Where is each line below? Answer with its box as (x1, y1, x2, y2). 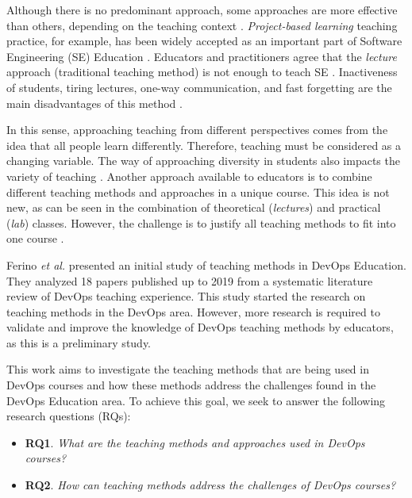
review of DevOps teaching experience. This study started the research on (6, 288, 366, 305)
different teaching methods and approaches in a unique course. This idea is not (6, 183, 390, 200)
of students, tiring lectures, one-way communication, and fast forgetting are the (6, 79, 392, 95)
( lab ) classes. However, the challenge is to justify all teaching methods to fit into (6, 214, 396, 231)
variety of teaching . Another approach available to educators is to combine (6, 167, 372, 184)
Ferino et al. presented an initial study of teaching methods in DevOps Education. (6, 256, 406, 273)
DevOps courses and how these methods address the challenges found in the (6, 377, 376, 393)
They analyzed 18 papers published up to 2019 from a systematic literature (6, 272, 373, 289)
